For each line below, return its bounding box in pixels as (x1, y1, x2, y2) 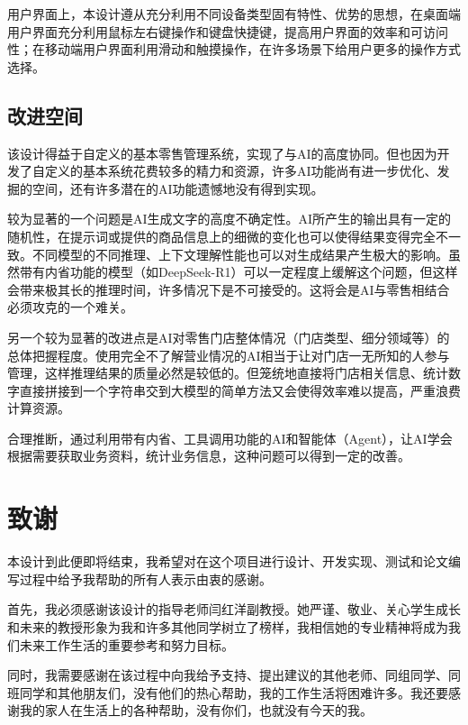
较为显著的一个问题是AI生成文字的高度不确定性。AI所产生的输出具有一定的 (7, 209, 452, 228)
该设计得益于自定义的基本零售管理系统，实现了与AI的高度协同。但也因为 (7, 143, 437, 162)
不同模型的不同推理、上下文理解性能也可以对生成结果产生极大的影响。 (31, 244, 448, 263)
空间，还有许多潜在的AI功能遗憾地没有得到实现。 (31, 179, 324, 197)
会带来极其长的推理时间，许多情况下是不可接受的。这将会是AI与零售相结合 (7, 280, 450, 298)
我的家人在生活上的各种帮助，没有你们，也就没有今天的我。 (19, 701, 373, 720)
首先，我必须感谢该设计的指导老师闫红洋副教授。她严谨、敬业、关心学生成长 (7, 600, 461, 619)
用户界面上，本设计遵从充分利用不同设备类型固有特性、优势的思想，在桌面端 (7, 5, 461, 23)
